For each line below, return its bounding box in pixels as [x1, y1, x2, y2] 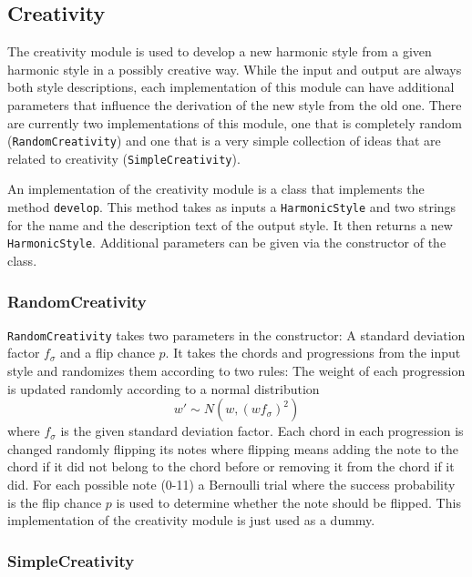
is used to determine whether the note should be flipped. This [116, 492, 461, 511]
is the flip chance [7, 492, 102, 511]
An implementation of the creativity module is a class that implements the [7, 179, 425, 198]
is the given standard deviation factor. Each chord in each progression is [60, 421, 464, 440]
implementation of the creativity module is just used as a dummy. [7, 511, 375, 530]
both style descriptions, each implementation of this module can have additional [7, 77, 455, 96]
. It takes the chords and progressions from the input [165, 343, 461, 362]
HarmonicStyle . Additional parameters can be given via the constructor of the [7, 233, 446, 252]
